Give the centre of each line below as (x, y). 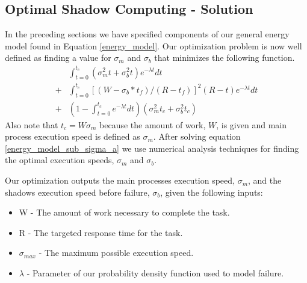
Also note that (32, 124)
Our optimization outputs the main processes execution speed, (120, 180)
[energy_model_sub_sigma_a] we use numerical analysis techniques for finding (152, 148)
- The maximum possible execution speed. (116, 253)
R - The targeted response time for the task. (101, 232)
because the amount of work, (153, 124)
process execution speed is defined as (73, 136)
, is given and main (251, 124)
